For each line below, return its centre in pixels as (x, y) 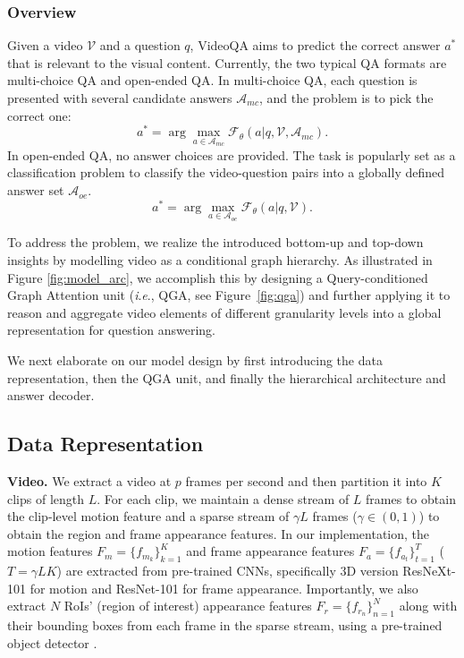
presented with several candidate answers (120, 98)
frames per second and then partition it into (306, 480)
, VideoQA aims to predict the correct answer (315, 45)
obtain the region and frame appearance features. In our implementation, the (219, 533)
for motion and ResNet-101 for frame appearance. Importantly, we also (224, 588)
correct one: (39, 115)
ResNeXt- (429, 571)
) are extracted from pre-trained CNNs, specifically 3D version (228, 571)
